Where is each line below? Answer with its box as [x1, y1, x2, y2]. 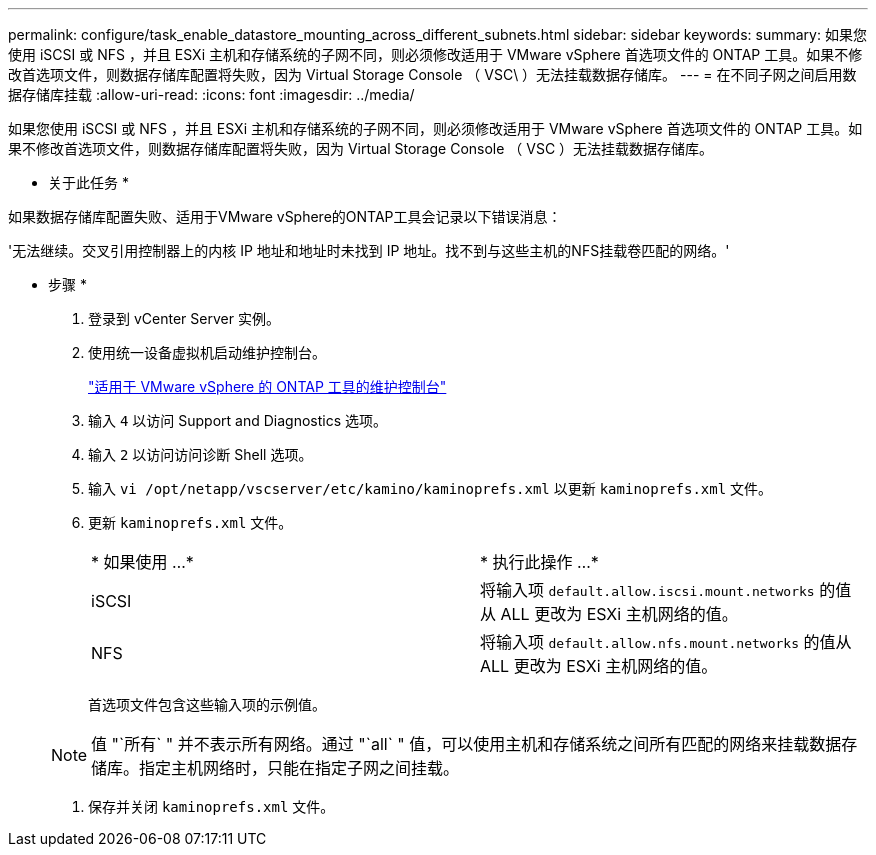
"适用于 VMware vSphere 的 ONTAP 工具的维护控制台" [88, 378, 447, 395]
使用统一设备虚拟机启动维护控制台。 [88, 344, 326, 361]
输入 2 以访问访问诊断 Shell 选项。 [88, 446, 313, 463]
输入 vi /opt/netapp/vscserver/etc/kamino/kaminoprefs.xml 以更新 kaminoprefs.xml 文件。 [88, 480, 773, 497]
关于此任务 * [48, 174, 129, 191]
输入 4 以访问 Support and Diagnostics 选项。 [88, 412, 387, 429]
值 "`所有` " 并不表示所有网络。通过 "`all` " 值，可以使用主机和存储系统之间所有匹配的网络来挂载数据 [91, 734, 842, 754]
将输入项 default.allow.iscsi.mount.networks [480, 580, 815, 600]
